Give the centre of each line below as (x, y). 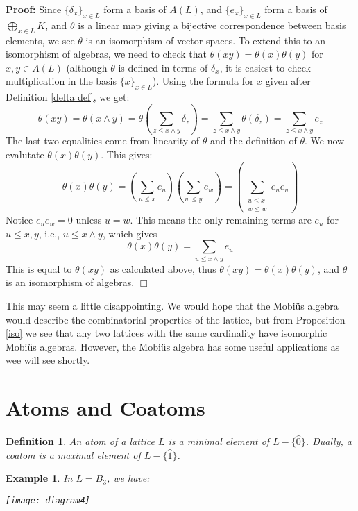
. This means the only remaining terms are (221, 220)
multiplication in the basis (61, 81)
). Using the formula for (203, 81)
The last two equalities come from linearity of (103, 141)
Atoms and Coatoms (105, 408)
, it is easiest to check (265, 67)
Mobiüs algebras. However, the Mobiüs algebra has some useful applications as (173, 346)
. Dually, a (329, 441)
